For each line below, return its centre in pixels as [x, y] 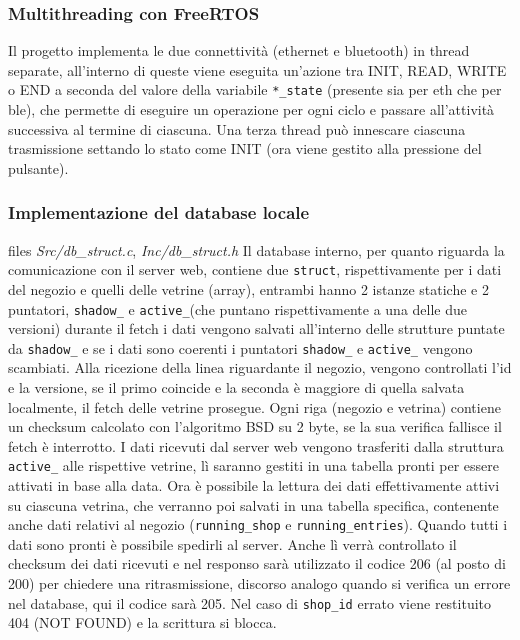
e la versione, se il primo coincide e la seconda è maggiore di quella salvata [236, 387]
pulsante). [38, 167]
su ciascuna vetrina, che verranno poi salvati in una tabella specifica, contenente [253, 504]
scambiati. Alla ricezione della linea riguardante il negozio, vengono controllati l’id [260, 367]
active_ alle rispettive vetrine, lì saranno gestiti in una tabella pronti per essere [253, 465]
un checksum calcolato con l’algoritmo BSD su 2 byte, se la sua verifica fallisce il [255, 426]
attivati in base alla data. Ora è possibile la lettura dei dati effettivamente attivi [254, 485]
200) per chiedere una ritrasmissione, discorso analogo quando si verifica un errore [259, 583]
